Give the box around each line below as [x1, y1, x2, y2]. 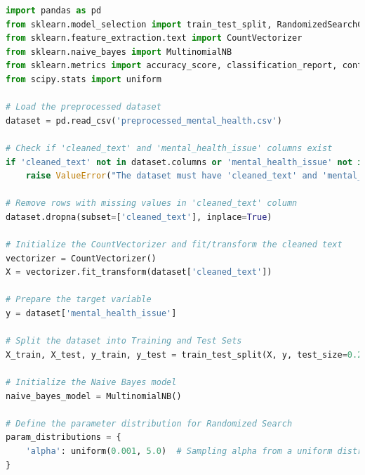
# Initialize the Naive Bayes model [6, 377, 177, 388]
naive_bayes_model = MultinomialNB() [6, 391, 182, 401]
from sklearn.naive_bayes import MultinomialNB [6, 46, 232, 57]
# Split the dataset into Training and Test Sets [6, 336, 242, 346]
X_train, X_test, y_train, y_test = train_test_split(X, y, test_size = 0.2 [6, 349, 363, 360]
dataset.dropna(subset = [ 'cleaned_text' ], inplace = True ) [6, 212, 272, 222]
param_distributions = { [6, 432, 121, 443]
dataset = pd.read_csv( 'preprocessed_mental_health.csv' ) [6, 115, 282, 126]
